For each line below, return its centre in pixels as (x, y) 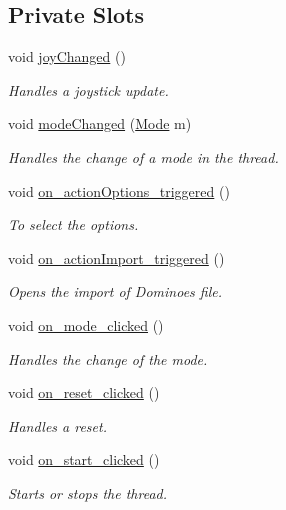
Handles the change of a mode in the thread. (143, 156)
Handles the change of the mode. (108, 358)
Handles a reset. (57, 425)
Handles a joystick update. (88, 89)
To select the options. (73, 224)
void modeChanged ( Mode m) (100, 123)
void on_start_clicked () (84, 459)
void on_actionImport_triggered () (116, 257)
